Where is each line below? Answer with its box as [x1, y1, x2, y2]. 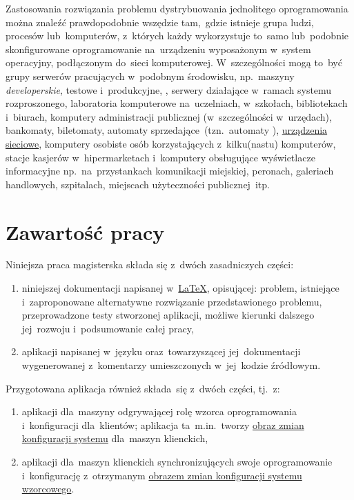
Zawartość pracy [6, 217, 165, 246]
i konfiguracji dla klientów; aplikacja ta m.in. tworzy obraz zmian [21, 417, 304, 432]
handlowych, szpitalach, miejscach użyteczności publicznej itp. [6, 177, 270, 191]
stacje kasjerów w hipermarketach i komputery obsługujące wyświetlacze [6, 150, 315, 164]
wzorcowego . [21, 481, 75, 496]
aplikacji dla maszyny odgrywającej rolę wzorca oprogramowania [21, 404, 297, 419]
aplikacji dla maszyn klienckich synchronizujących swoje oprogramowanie [21, 454, 333, 468]
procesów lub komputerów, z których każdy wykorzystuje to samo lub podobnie [6, 28, 349, 43]
